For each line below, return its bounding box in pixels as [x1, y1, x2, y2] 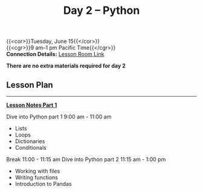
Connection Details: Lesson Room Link [6, 51, 105, 58]
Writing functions [14, 174, 59, 181]
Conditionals [14, 144, 47, 151]
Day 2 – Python [63, 4, 140, 18]
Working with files [14, 167, 60, 174]
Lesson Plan [6, 80, 53, 90]
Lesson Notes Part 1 [6, 101, 57, 109]
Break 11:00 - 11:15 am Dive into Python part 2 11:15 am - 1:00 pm [6, 156, 166, 163]
